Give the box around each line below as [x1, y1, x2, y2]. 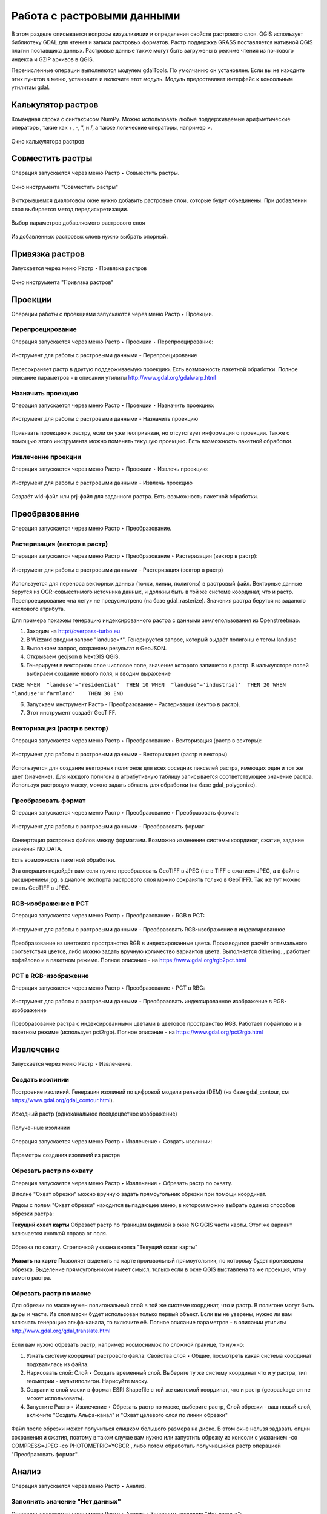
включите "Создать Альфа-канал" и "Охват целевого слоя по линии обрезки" [26, 1411, 228, 1418]
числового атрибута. [11, 606, 65, 613]
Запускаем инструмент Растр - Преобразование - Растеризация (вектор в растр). [26, 701, 240, 708]
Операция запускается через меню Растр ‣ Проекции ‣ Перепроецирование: [11, 338, 214, 345]
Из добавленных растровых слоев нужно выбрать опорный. [11, 233, 168, 240]
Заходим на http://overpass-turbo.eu [26, 627, 121, 635]
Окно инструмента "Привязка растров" [11, 279, 114, 286]
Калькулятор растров [11, 99, 99, 110]
